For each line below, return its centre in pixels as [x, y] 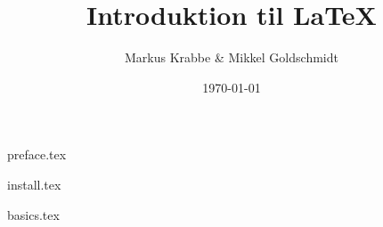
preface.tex [37, 154]
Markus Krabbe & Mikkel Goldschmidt [232, 57]
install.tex [34, 184]
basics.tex [33, 214]
